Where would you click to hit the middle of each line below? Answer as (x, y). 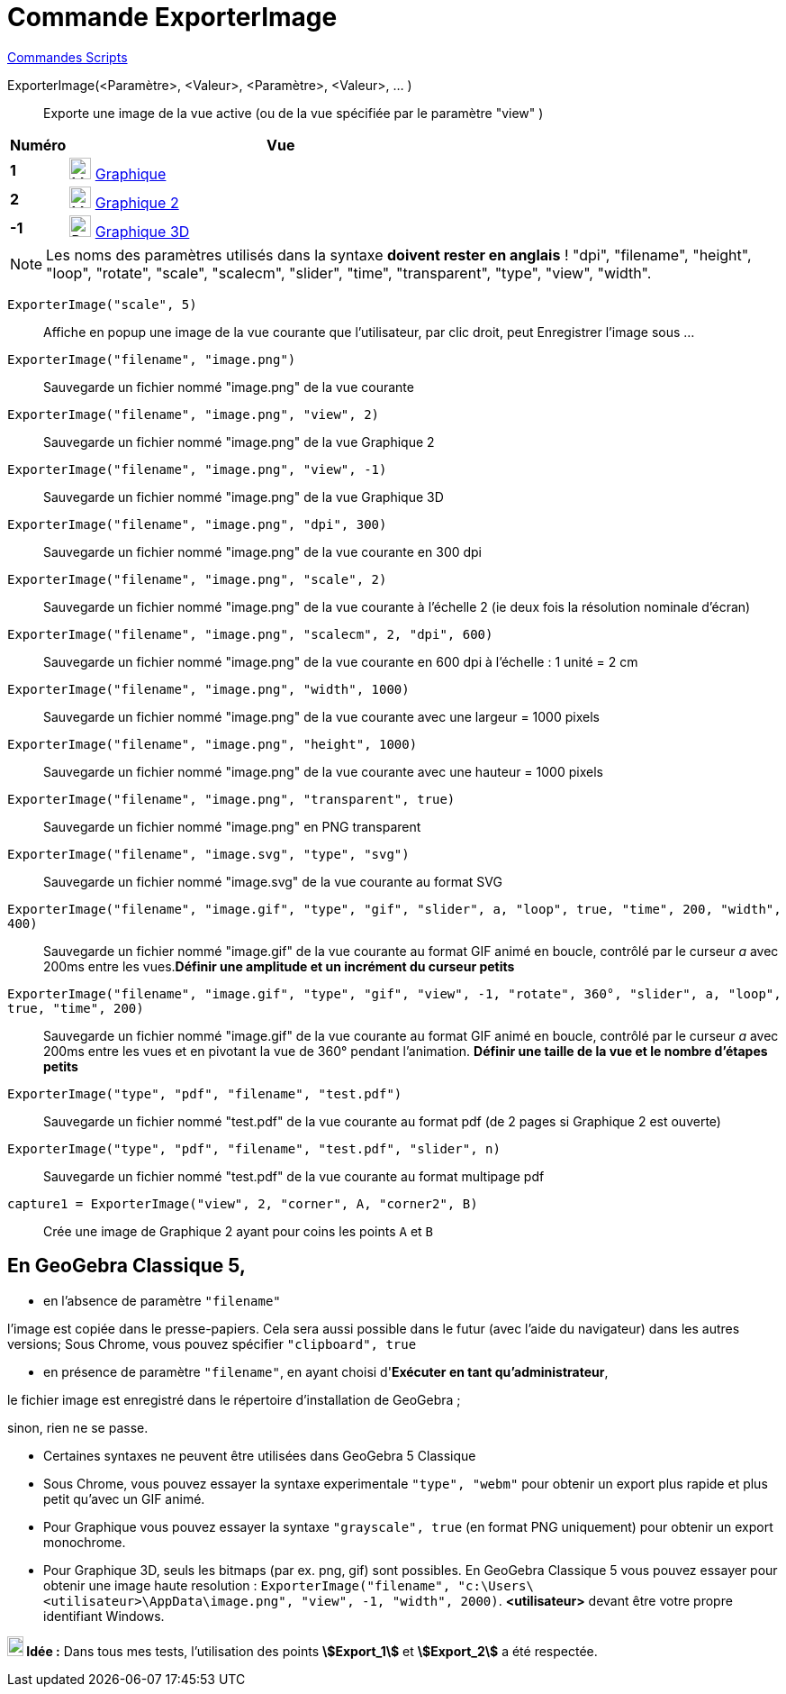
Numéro (38, 145)
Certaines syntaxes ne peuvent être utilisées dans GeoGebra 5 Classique (260, 1455)
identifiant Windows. (104, 1616)
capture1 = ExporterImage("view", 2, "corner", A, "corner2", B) (243, 1203)
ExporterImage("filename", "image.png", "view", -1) (197, 469)
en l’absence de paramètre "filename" (162, 1300)
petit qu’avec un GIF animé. (124, 1498)
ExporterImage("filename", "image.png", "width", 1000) (208, 689)
